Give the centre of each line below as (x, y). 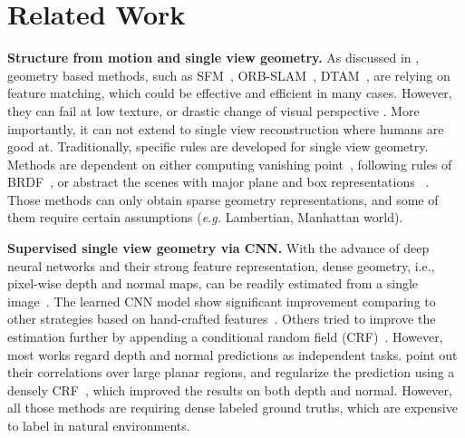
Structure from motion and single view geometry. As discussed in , (213, 58)
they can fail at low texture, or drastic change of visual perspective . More (213, 110)
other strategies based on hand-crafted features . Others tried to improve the (222, 319)
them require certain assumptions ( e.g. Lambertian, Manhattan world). (205, 217)
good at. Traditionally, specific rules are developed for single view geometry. (218, 146)
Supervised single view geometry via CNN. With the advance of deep (218, 248)
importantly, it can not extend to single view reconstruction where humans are (226, 128)
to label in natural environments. (99, 425)
